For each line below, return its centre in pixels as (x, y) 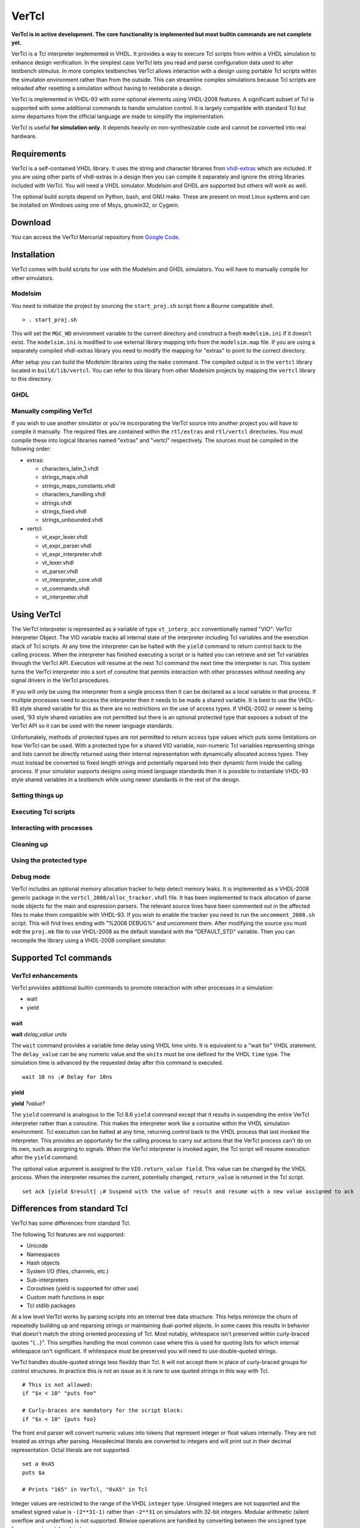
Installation (33, 255)
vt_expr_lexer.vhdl (65, 537)
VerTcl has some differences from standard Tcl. (71, 1223)
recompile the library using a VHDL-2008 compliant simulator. (89, 940)
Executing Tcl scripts (43, 812)
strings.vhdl (57, 503)
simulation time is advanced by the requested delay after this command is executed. (117, 1063)
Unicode (37, 1246)
